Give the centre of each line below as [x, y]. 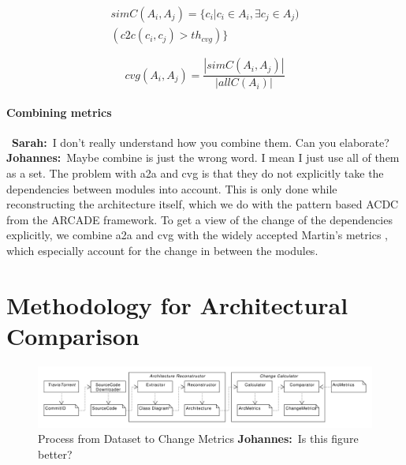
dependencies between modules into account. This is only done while [172, 188]
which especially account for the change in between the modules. [162, 251]
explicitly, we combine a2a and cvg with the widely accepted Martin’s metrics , [197, 235]
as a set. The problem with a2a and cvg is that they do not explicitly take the [195, 173]
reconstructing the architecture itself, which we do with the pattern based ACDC [203, 204]
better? [55, 454]
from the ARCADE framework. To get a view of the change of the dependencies [199, 219]
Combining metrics [59, 112]
